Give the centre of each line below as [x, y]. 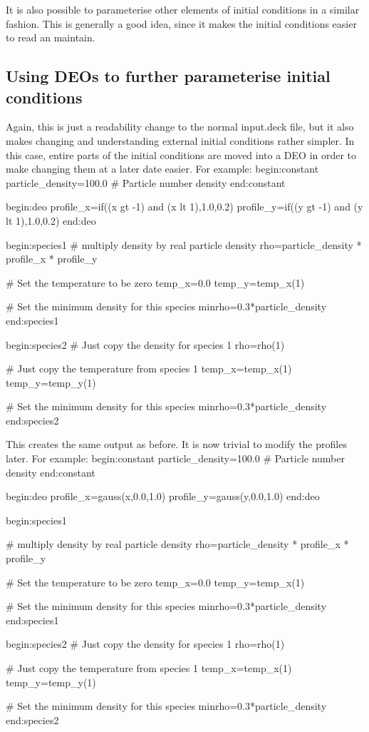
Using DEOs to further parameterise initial [168, 76]
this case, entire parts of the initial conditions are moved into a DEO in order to [181, 154]
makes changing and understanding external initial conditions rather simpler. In [180, 140]
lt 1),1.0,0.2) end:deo [51, 220]
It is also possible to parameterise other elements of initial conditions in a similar [183, 9]
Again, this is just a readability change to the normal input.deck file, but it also [180, 127]
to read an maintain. [51, 37]
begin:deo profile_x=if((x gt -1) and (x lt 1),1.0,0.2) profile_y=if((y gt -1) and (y [184, 207]
